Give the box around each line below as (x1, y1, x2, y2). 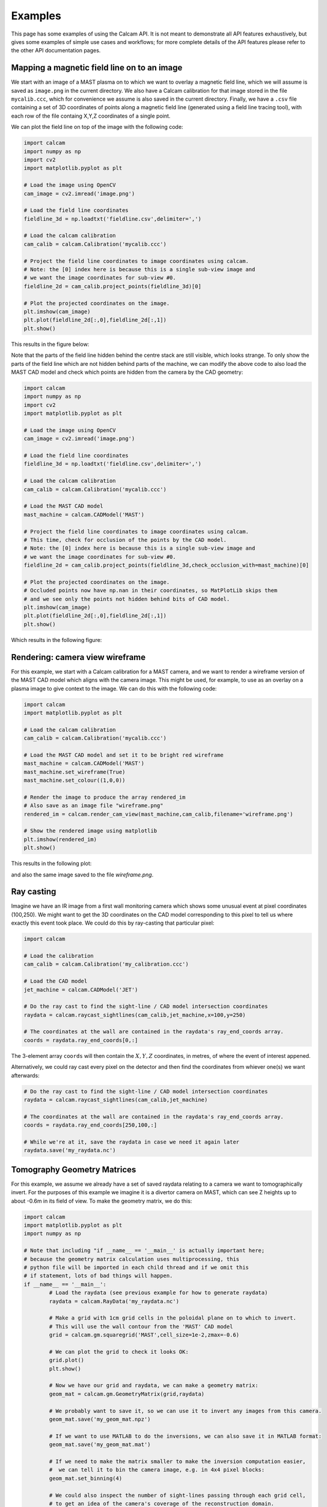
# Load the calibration (23, 952, 94, 959)
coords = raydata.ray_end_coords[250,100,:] (23, 1122, 157, 1128)
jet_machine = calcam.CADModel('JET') (23, 986, 138, 993)
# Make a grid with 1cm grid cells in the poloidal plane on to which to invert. (49, 1315, 297, 1321)
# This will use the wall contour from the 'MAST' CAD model (49, 1323, 233, 1330)
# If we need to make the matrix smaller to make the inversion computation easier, (49, 1458, 306, 1465)
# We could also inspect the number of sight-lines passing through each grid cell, (49, 1492, 306, 1499)
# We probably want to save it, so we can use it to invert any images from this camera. (49, 1408, 322, 1414)
